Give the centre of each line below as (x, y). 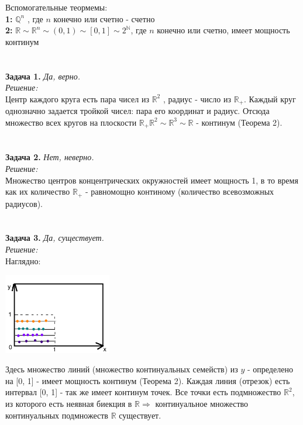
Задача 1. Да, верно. (43, 76)
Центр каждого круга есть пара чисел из (77, 99)
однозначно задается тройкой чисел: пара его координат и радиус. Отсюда (137, 111)
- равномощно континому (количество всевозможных (180, 191)
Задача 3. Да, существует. (55, 238)
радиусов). (24, 203)
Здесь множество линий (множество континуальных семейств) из (122, 369)
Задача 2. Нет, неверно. (50, 157)
